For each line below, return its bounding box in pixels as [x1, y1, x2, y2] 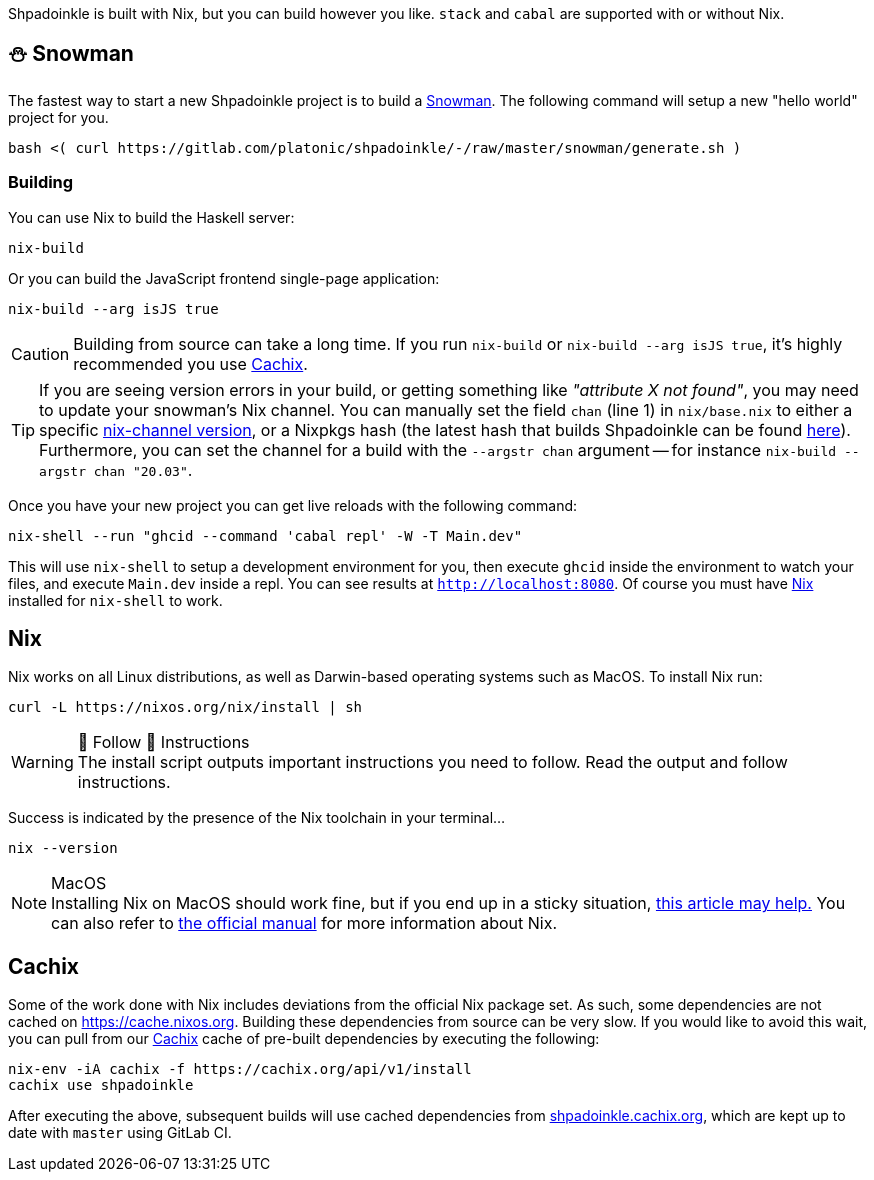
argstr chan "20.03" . [39, 459, 193, 480]
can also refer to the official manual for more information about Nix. [51, 913, 558, 934]
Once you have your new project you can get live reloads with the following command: [8, 496, 578, 514]
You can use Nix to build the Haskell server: [8, 208, 295, 226]
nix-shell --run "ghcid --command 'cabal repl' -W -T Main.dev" [8, 527, 523, 544]
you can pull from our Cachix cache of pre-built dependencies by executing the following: [8, 1030, 600, 1048]
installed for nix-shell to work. [8, 591, 223, 609]
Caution [11, 343, 70, 364]
